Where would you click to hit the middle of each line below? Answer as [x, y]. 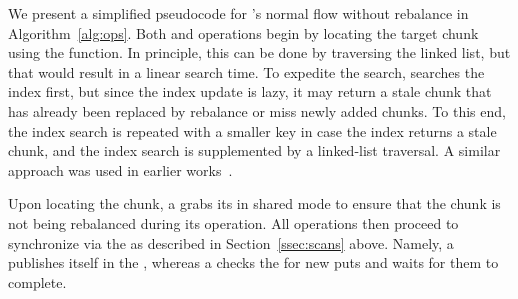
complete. [37, 281]
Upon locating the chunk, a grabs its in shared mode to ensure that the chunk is [254, 203]
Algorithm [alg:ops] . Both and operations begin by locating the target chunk [243, 32]
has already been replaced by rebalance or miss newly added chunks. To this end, [257, 110]
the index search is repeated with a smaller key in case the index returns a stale [252, 130]
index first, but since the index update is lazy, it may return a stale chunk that [250, 91]
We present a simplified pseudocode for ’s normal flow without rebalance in [238, 13]
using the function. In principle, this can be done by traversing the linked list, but [259, 52]
